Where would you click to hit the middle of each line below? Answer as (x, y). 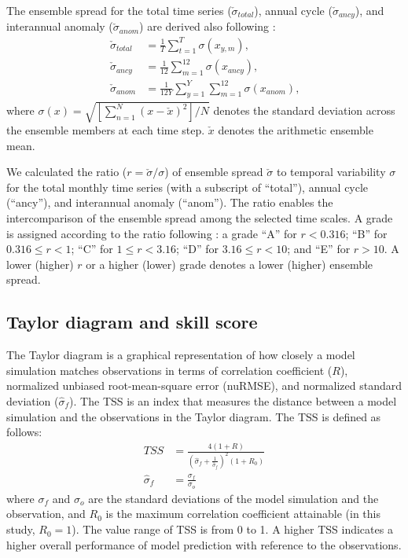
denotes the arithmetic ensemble (296, 129)
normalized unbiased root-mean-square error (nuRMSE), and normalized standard (204, 385)
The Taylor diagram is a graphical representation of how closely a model (181, 355)
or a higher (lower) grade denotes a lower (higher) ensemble (230, 264)
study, (21, 529)
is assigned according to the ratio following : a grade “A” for (152, 233)
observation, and (46, 514)
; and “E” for (319, 249)
